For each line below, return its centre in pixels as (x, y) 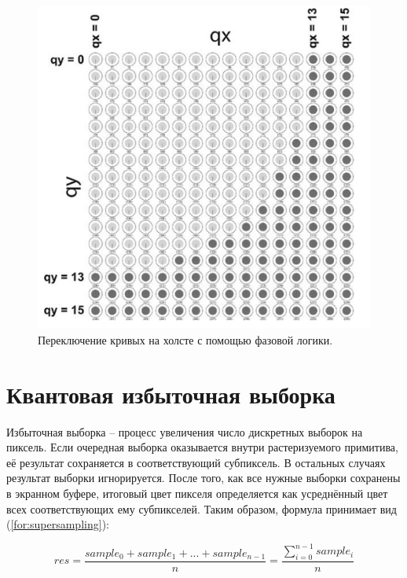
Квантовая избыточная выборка (171, 394)
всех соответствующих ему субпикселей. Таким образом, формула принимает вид (202, 508)
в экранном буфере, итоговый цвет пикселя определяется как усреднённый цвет (197, 493)
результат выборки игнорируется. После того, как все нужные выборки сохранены (203, 478)
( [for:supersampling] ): (58, 524)
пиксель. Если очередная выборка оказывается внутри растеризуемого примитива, (202, 447)
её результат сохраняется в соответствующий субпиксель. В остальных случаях (196, 462)
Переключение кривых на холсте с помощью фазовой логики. (185, 339)
